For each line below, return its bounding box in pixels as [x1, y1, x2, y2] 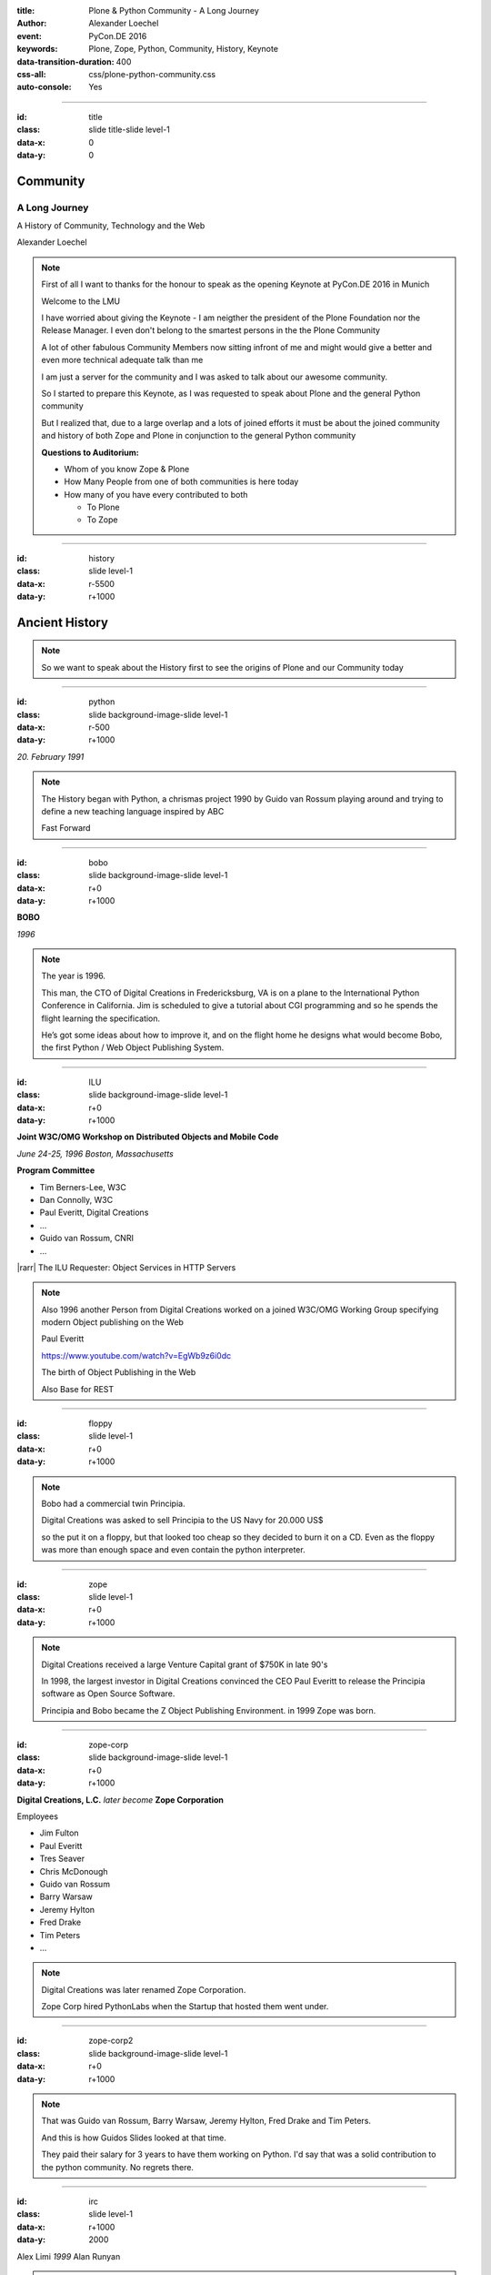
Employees [16, 1811, 59, 1822]
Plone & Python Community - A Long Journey [88, 5, 259, 15]
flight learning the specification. [41, 1013, 161, 1024]
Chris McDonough [39, 1865, 108, 1876]
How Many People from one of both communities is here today [64, 476, 299, 487]
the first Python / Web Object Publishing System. [41, 1042, 225, 1053]
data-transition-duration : [16, 56, 115, 67]
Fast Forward [41, 823, 91, 834]
